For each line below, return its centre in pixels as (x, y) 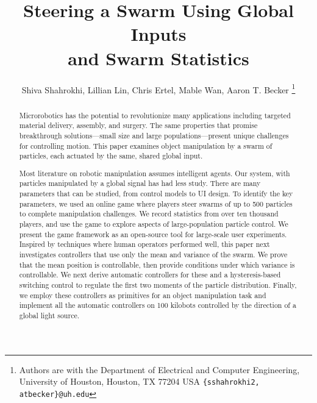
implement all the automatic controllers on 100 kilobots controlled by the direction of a (158, 305)
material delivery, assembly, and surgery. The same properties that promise (138, 125)
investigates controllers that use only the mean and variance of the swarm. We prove (153, 254)
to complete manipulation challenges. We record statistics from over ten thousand (149, 214)
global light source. (49, 315)
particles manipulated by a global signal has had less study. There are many (140, 183)
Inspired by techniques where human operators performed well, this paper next (144, 244)
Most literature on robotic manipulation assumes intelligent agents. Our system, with (155, 173)
